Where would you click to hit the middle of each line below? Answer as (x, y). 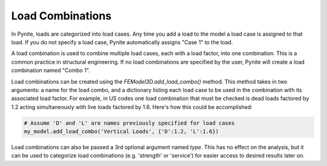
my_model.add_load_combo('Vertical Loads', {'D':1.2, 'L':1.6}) (121, 131)
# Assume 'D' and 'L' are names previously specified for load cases (129, 123)
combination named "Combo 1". (51, 70)
